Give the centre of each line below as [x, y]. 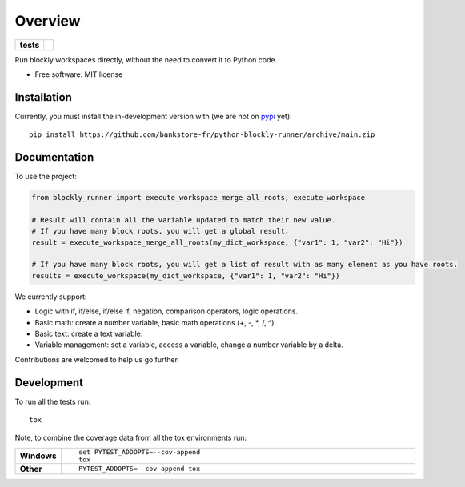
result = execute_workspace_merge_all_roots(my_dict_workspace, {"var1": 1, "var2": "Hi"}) [217, 242]
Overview [48, 21]
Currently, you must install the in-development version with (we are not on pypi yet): [153, 116]
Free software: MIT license [79, 74]
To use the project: [46, 177]
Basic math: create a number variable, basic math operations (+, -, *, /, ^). [155, 322]
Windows [38, 456]
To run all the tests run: [53, 401]
